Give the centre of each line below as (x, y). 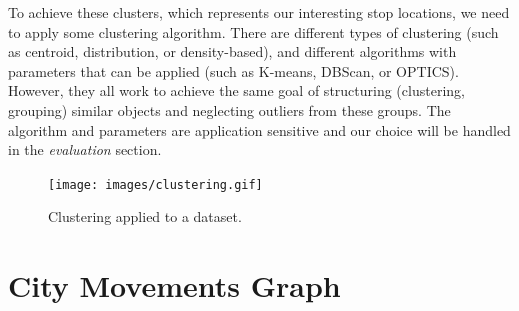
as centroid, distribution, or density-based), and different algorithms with (232, 51)
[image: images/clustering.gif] (155, 184)
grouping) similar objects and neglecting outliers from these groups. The (229, 109)
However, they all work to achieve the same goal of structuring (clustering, (236, 90)
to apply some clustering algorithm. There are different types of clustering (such (253, 31)
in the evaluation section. (85, 149)
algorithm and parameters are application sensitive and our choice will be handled (259, 129)
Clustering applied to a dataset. (145, 216)
